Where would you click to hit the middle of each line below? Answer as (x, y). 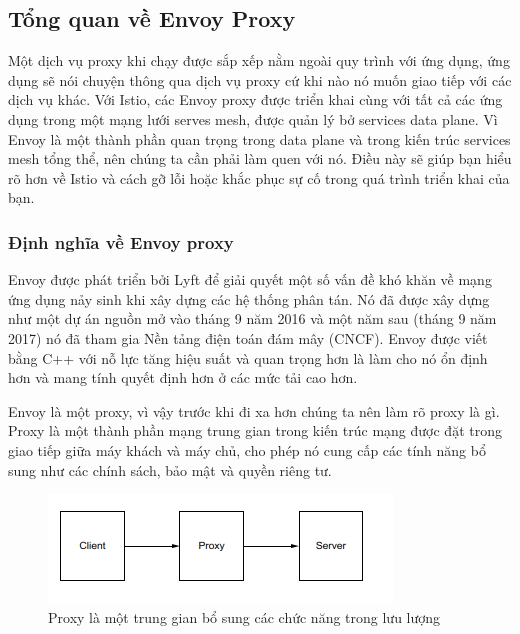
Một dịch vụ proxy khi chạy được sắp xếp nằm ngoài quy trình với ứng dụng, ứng (259, 60)
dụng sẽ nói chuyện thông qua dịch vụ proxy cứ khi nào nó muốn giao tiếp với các (260, 79)
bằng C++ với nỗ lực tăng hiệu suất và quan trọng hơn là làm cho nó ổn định (248, 357)
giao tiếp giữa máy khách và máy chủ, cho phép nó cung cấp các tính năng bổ (247, 449)
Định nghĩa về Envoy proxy (121, 241)
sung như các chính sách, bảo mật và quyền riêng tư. (170, 469)
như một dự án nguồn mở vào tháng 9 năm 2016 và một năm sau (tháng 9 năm (252, 318)
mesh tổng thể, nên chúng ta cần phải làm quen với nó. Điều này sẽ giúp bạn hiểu (260, 158)
